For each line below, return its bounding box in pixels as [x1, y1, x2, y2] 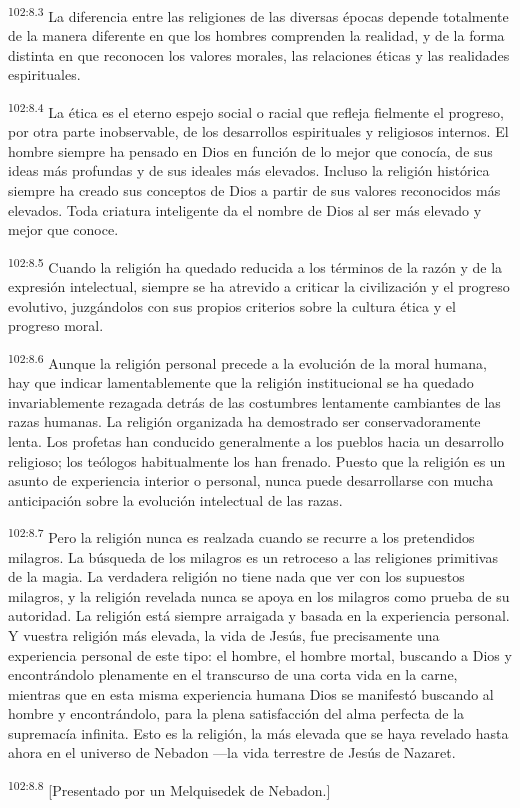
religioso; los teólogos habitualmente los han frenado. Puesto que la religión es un [8, 450, 506, 471]
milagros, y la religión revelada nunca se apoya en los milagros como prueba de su [8, 585, 510, 606]
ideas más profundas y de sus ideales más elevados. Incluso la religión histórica [8, 160, 490, 181]
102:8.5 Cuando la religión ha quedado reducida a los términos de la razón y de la [8, 253, 503, 277]
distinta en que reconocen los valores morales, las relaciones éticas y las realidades [8, 44, 510, 65]
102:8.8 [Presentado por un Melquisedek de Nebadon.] [8, 777, 331, 800]
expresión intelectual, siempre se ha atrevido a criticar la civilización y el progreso [8, 276, 510, 297]
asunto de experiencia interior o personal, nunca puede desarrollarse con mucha [8, 470, 494, 491]
